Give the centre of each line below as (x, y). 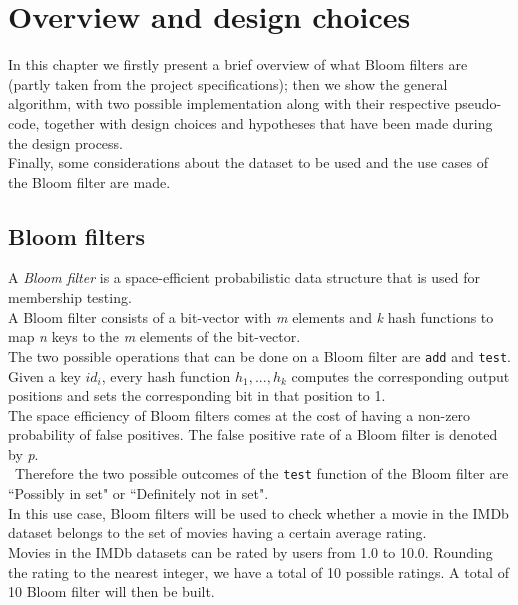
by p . (23, 453)
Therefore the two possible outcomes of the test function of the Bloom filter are (261, 473)
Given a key (44, 375)
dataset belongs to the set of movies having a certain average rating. (217, 532)
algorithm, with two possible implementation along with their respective (229, 103)
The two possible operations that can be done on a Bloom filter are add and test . (259, 355)
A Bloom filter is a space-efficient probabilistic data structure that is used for (244, 277)
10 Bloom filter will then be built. (111, 591)
